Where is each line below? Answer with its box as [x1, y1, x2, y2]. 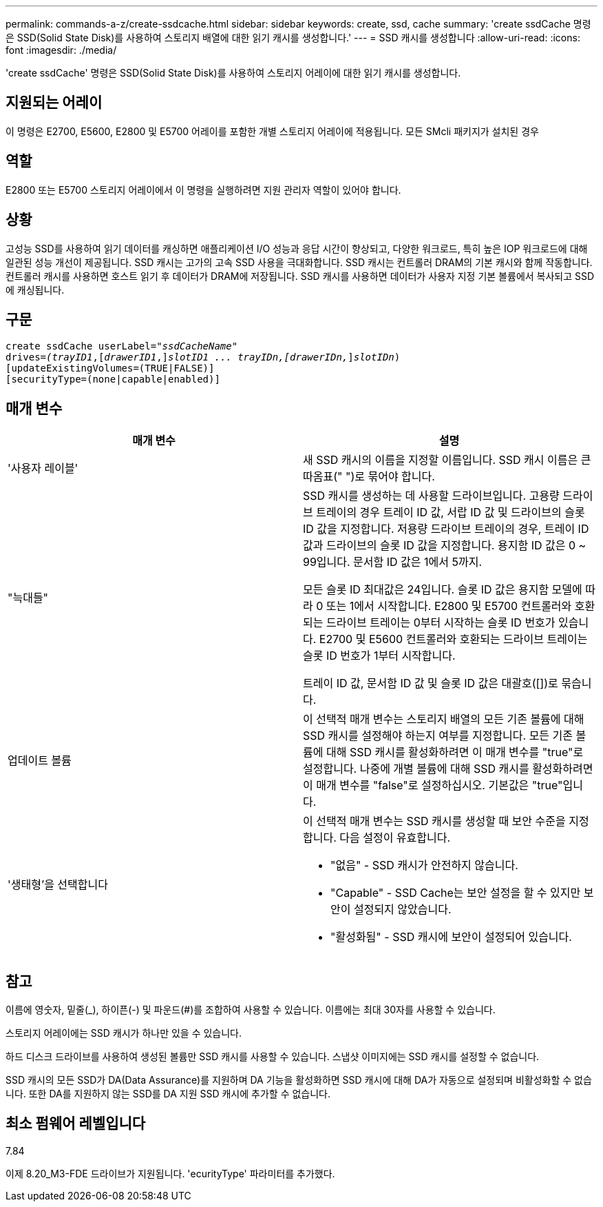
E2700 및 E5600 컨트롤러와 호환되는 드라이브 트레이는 [319, 632, 588, 647]
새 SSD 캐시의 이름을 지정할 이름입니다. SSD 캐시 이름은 [303, 453, 578, 467]
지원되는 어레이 [6, 94, 103, 112]
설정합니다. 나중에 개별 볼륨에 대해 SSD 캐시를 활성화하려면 [303, 762, 593, 776]
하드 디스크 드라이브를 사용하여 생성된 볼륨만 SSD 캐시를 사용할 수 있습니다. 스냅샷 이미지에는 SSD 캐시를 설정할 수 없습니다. [6, 1051, 540, 1063]
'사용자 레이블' [8, 461, 78, 476]
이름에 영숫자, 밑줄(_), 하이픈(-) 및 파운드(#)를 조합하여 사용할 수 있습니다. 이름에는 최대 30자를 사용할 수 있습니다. [6, 1004, 496, 1016]
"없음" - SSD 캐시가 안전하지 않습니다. [330, 858, 518, 873]
